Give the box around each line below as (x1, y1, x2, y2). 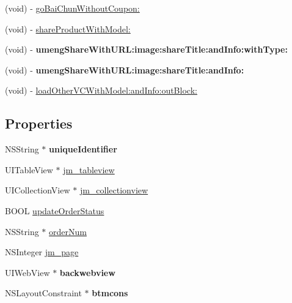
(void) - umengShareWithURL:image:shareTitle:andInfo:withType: (5, 43, 288, 56)
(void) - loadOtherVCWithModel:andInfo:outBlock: (5, 84, 197, 97)
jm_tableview (63, 163, 115, 176)
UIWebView (5, 266, 50, 279)
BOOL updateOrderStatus (5, 204, 104, 217)
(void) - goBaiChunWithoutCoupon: (5, 2, 140, 14)
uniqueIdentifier (49, 143, 117, 155)
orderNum (49, 225, 87, 238)
